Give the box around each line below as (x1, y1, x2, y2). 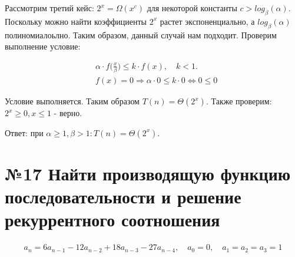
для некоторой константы (147, 2, 237, 14)
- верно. (54, 107, 82, 119)
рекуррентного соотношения (5, 207, 220, 232)
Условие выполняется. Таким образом (5, 95, 140, 107)
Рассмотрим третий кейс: (5, 2, 94, 14)
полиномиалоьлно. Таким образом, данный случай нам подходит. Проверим (5, 28, 277, 41)
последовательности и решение (5, 184, 241, 209)
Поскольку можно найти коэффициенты (5, 15, 147, 27)
